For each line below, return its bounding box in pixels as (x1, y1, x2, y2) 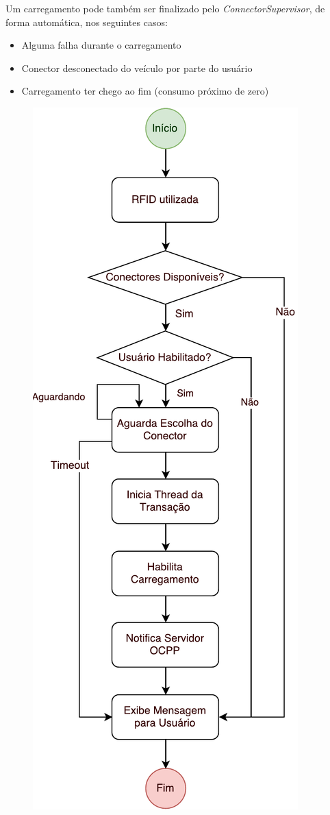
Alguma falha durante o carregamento (21, 38, 181, 52)
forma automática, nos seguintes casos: (5, 14, 168, 29)
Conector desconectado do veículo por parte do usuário (21, 60, 253, 75)
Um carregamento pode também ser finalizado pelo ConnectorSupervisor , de (5, 1, 325, 15)
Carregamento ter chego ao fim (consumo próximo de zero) (21, 84, 269, 98)
